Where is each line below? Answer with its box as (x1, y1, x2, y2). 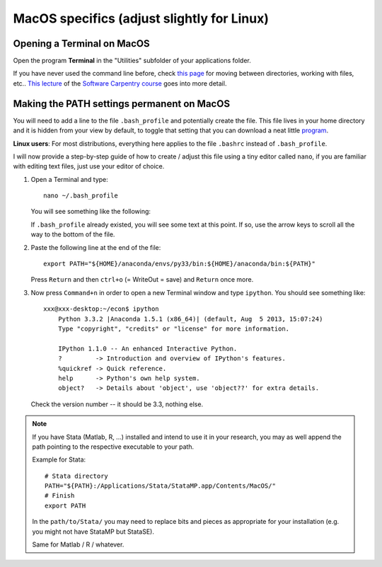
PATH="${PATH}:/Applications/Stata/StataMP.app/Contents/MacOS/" (45, 482, 276, 490)
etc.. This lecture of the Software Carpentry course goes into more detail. (13, 79, 227, 88)
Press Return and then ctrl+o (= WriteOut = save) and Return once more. (30, 275, 254, 284)
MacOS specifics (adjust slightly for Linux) (13, 11, 269, 26)
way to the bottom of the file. (30, 230, 115, 239)
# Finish (45, 492, 75, 500)
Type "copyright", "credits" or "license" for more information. (57, 325, 290, 333)
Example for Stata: (32, 455, 86, 464)
